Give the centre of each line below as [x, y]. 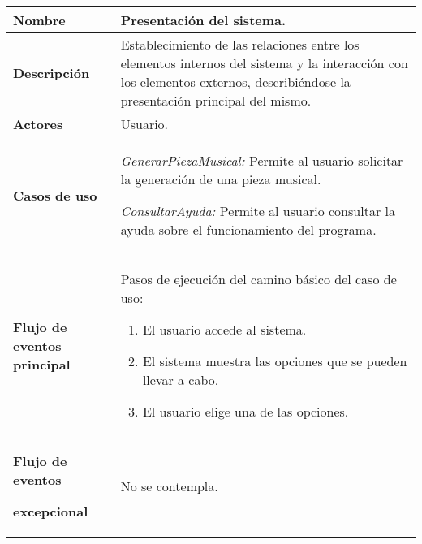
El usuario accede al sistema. [224, 329]
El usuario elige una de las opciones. [245, 411]
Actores [38, 124]
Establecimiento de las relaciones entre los [240, 44]
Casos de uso [55, 195]
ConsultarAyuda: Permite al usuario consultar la [258, 211]
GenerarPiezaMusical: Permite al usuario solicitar [262, 160]
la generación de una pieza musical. [221, 179]
